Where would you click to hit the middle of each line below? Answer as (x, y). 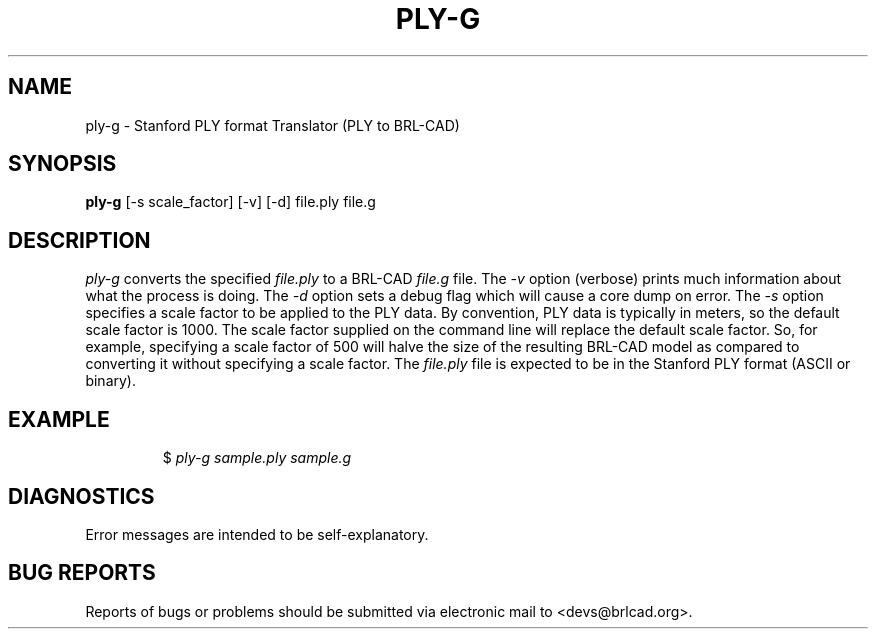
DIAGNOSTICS (81, 496)
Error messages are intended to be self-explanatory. (257, 534)
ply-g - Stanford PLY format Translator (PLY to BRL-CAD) (272, 125)
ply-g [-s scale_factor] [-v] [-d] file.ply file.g (230, 202)
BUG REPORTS (82, 573)
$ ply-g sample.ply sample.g (257, 458)
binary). (110, 381)
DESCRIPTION (79, 240)
